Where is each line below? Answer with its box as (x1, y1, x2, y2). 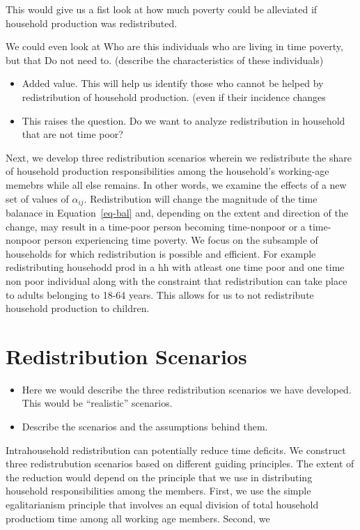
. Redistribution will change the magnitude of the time (84, 191, 318, 205)
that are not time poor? (22, 127, 123, 141)
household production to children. (6, 301, 150, 315)
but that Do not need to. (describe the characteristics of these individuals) (6, 52, 324, 67)
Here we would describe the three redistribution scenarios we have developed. (22, 382, 352, 396)
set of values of (6, 191, 69, 205)
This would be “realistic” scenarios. (22, 396, 173, 410)
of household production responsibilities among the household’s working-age (6, 164, 329, 178)
